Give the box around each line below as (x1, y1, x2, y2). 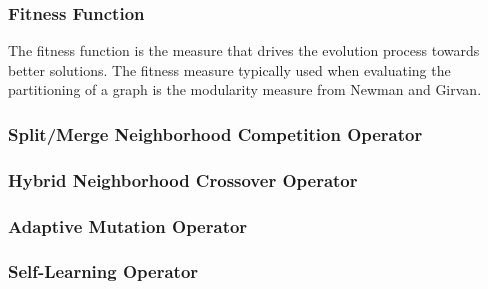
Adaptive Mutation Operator (8, 213, 248, 238)
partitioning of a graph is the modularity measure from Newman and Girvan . (8, 79, 482, 100)
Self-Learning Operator (8, 259, 199, 284)
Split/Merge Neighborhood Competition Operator (8, 121, 423, 146)
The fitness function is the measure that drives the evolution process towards (8, 40, 480, 61)
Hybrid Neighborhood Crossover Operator (8, 167, 358, 192)
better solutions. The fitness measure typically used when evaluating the (8, 59, 451, 80)
